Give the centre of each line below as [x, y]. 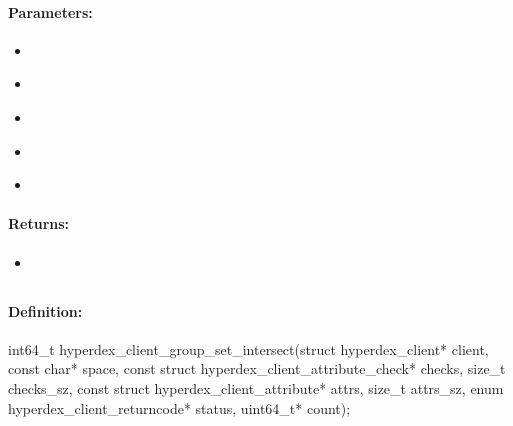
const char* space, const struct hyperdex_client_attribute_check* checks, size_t [257, 368]
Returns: [39, 223]
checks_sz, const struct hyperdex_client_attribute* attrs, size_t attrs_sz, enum [256, 387]
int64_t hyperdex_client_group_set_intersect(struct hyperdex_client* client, [248, 348]
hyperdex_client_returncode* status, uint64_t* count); [179, 407]
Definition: [45, 310]
